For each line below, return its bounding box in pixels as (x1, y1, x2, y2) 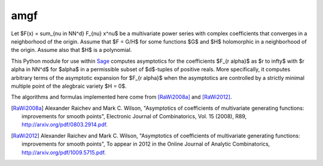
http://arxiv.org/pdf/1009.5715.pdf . (22, 149, 106, 156)
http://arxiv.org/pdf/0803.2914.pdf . (22, 121, 108, 128)
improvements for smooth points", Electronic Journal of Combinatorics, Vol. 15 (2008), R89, (22, 113, 247, 120)
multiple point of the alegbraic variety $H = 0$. (11, 82, 127, 90)
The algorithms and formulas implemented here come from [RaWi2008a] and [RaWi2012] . (11, 93, 233, 101)
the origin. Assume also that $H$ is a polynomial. (11, 47, 132, 54)
